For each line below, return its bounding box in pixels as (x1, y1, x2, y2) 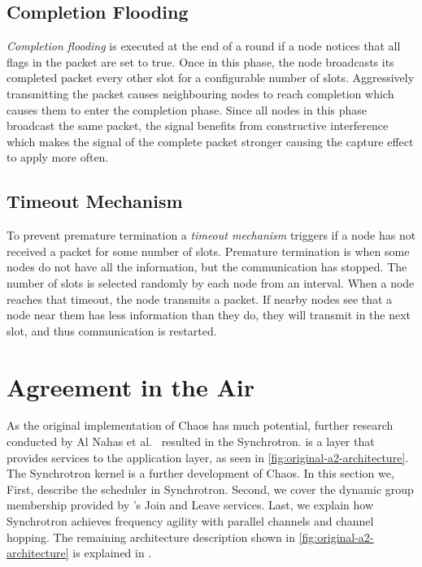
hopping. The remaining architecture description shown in (7, 528, 296, 545)
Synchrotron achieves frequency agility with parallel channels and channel (7, 513, 374, 529)
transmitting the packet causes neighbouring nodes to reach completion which (7, 84, 394, 102)
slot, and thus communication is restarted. (7, 322, 217, 339)
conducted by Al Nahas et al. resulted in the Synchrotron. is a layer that (7, 433, 375, 450)
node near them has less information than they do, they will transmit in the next (7, 306, 411, 323)
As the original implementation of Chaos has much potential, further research (7, 417, 394, 434)
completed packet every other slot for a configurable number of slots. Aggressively (7, 69, 415, 86)
